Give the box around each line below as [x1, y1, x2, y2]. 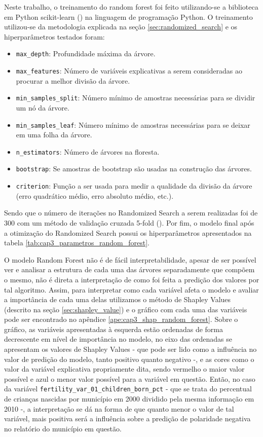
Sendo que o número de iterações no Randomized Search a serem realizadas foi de [4, 207, 258, 218]
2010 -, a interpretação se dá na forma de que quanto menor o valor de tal [4, 403, 234, 414]
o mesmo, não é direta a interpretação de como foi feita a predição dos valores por [4, 274, 259, 284]
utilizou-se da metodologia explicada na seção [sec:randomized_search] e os [4, 21, 238, 32]
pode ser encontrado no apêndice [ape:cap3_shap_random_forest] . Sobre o [4, 314, 238, 324]
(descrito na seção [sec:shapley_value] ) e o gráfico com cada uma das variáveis [4, 304, 247, 314]
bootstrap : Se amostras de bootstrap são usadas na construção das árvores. [16, 163, 252, 174]
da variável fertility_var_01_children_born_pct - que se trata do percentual [4, 383, 252, 394]
